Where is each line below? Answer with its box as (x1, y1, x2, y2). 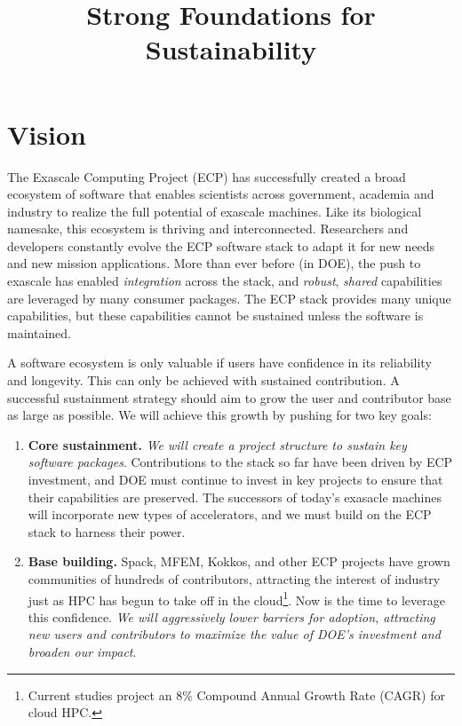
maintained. (7, 323, 71, 342)
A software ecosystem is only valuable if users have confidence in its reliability (7, 353, 432, 372)
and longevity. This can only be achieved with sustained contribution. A (7, 371, 400, 390)
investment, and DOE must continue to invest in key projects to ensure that (28, 470, 443, 488)
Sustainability (145, 31, 317, 67)
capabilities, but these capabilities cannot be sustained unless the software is (7, 306, 424, 325)
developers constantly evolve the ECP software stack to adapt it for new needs (7, 236, 435, 255)
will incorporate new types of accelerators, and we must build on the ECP (28, 505, 432, 524)
